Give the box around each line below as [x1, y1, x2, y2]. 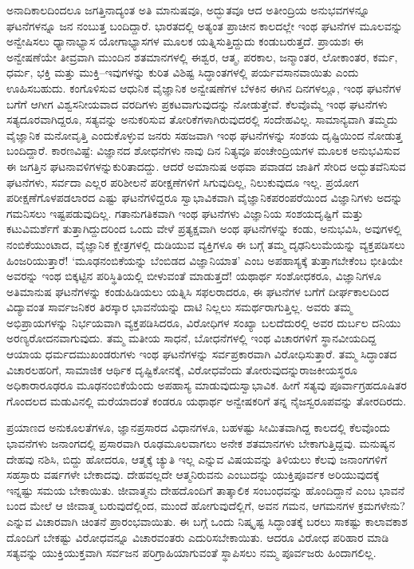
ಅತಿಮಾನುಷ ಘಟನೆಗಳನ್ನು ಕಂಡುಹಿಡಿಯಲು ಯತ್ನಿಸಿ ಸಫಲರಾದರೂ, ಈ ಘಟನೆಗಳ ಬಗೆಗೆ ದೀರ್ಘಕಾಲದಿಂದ [6, 283, 389, 299]
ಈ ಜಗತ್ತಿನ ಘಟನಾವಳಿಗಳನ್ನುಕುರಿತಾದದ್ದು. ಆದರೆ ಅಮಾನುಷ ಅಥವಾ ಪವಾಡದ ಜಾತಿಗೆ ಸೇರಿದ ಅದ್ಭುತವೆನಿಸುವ [6, 157, 406, 174]
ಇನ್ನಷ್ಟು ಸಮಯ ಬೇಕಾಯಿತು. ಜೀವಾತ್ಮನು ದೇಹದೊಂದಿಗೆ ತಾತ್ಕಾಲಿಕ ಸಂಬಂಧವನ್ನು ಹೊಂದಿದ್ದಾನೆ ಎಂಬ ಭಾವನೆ [6, 481, 405, 498]
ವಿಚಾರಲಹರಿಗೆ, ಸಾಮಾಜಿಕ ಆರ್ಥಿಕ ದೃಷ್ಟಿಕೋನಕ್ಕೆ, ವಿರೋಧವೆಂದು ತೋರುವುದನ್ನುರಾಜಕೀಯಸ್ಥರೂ [6, 361, 358, 377]
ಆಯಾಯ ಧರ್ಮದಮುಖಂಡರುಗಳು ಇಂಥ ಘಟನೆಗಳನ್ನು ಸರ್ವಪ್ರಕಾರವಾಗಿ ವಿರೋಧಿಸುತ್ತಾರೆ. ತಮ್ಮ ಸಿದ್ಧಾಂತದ [6, 346, 397, 362]
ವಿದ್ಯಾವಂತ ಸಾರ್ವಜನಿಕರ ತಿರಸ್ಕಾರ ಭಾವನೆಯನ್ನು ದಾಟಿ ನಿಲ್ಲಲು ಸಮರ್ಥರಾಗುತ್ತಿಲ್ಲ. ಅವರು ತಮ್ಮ [6, 298, 353, 315]
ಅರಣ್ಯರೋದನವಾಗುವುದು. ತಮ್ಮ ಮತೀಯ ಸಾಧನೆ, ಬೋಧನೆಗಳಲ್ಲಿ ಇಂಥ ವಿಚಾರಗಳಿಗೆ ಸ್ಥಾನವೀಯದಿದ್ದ [6, 330, 377, 346]
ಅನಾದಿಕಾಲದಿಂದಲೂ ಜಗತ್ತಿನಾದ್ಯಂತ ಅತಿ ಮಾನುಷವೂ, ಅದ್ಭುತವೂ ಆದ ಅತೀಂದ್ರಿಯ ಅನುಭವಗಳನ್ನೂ [6, 2, 370, 18]
